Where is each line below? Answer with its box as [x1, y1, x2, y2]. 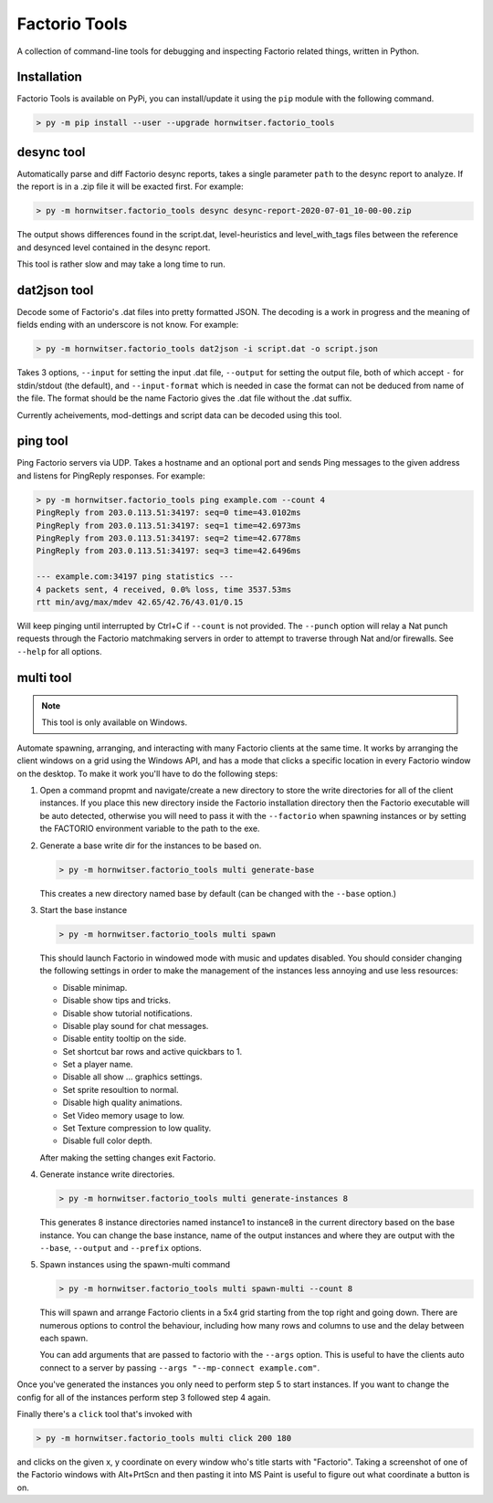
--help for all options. [16, 646, 102, 657]
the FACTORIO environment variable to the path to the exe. [39, 823, 260, 835]
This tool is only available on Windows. [41, 717, 187, 728]
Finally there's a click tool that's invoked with [16, 1409, 193, 1420]
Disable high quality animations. [62, 1097, 183, 1109]
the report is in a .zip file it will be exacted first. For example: [16, 181, 244, 192]
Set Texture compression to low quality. [62, 1123, 212, 1134]
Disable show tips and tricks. [62, 995, 172, 1006]
